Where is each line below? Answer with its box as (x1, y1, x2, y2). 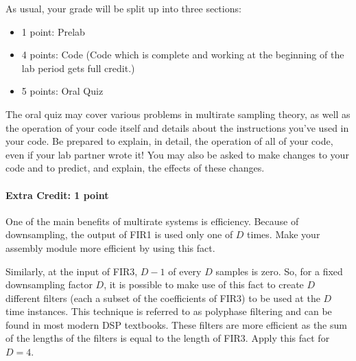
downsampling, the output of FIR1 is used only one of (5, 227, 233, 242)
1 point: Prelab (21, 24, 85, 38)
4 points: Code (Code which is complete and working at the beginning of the (21, 47, 344, 62)
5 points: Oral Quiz (21, 84, 104, 98)
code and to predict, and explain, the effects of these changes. (5, 161, 265, 175)
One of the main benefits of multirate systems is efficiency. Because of (5, 213, 299, 228)
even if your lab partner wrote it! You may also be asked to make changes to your (5, 147, 349, 161)
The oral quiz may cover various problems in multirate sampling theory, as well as (5, 106, 351, 121)
